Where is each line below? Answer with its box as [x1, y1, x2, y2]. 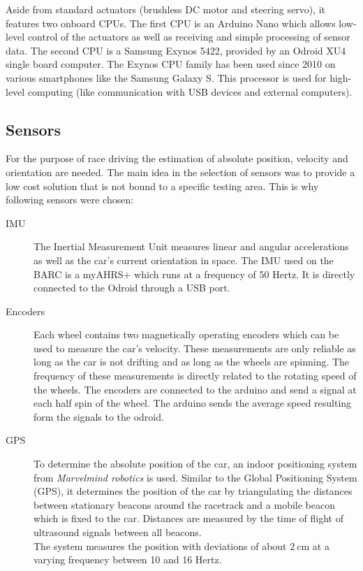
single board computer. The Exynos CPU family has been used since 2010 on [6, 57, 336, 71]
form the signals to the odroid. [34, 409, 164, 424]
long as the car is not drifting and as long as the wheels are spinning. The [34, 354, 350, 369]
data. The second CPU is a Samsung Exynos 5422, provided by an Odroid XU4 [6, 43, 346, 57]
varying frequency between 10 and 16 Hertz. [34, 552, 222, 567]
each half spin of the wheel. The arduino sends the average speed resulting [34, 396, 352, 410]
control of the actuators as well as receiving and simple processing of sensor [27, 29, 350, 44]
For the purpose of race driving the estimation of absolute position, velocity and [6, 151, 348, 166]
